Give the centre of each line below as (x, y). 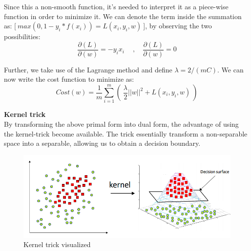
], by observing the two (178, 26)
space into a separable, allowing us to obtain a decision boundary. (102, 143)
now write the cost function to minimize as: (69, 79)
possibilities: (22, 36)
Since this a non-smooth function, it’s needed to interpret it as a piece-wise (116, 6)
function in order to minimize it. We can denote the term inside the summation (123, 16)
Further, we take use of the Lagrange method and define (88, 69)
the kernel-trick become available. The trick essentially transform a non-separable (126, 133)
